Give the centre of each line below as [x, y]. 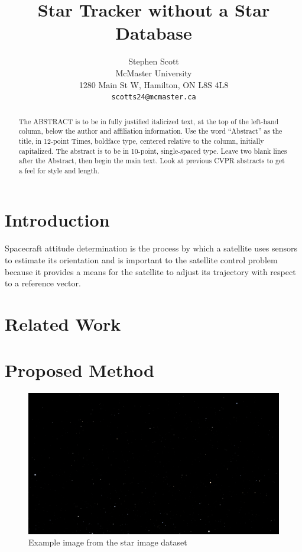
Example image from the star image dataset [108, 542]
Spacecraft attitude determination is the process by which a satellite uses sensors [151, 248]
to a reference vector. [43, 283]
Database [154, 33]
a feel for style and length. [59, 170]
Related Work [63, 323]
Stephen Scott [154, 61]
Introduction [57, 220]
